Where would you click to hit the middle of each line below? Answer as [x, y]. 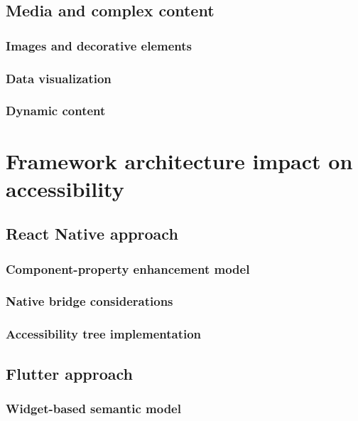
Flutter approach [69, 373]
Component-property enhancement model [128, 268]
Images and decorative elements [99, 45]
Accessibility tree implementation [104, 334]
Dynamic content [56, 111]
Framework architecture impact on [179, 160]
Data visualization [59, 78]
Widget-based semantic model [93, 408]
